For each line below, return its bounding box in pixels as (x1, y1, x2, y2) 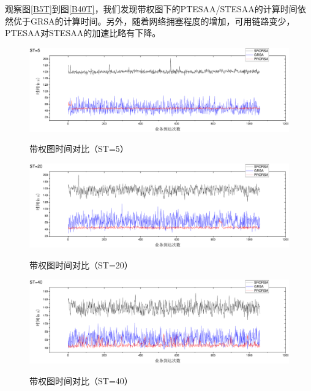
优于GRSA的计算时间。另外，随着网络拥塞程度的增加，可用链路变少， (13, 14, 295, 27)
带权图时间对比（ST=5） (29, 142, 129, 155)
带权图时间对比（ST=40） (29, 374, 133, 387)
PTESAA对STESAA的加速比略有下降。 (5, 26, 161, 39)
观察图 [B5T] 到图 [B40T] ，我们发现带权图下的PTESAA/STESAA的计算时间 (5, 2, 298, 15)
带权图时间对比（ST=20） (29, 258, 133, 271)
